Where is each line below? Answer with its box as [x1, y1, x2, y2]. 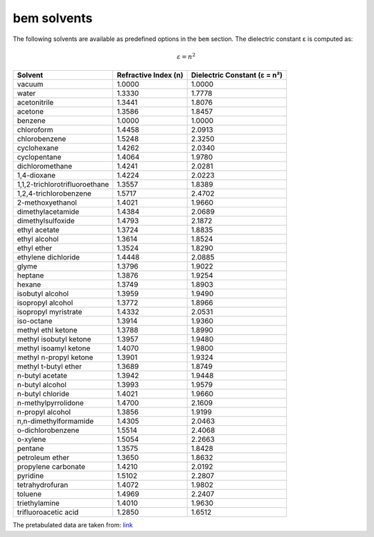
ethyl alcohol [17, 235, 59, 244]
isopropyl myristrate [17, 307, 82, 317]
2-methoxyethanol [17, 198, 78, 207]
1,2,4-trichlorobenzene [17, 189, 91, 198]
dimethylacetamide [17, 207, 80, 216]
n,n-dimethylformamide [17, 416, 94, 426]
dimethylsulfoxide [17, 216, 75, 225]
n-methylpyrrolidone [17, 398, 84, 408]
